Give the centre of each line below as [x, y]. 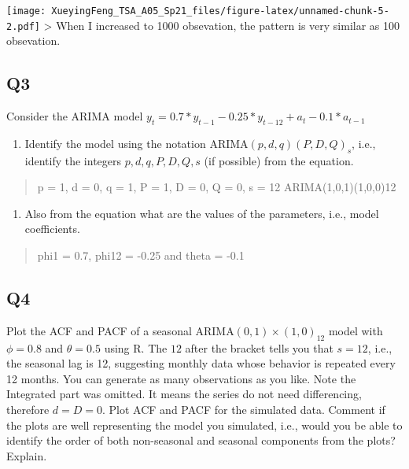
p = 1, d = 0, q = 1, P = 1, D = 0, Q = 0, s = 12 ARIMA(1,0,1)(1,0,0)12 [217, 187]
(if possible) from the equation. [279, 160]
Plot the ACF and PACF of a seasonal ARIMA [120, 330]
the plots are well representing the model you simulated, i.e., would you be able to [204, 425]
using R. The [136, 347]
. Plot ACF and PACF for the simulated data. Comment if [244, 410]
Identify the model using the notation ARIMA [136, 143]
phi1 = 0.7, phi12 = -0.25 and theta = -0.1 [141, 255]
